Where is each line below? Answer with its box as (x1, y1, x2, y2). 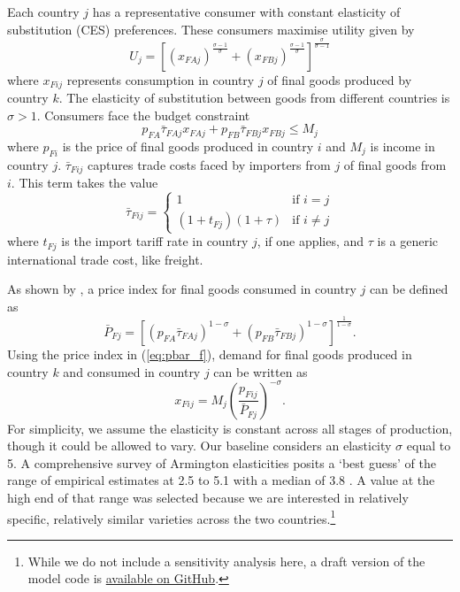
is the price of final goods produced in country (62, 136, 314, 155)
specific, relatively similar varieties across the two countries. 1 (7, 506, 336, 527)
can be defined (369, 280, 448, 298)
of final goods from (343, 155, 447, 173)
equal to (406, 436, 451, 455)
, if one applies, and (257, 232, 364, 250)
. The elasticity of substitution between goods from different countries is (58, 88, 450, 106)
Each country (7, 3, 80, 20)
